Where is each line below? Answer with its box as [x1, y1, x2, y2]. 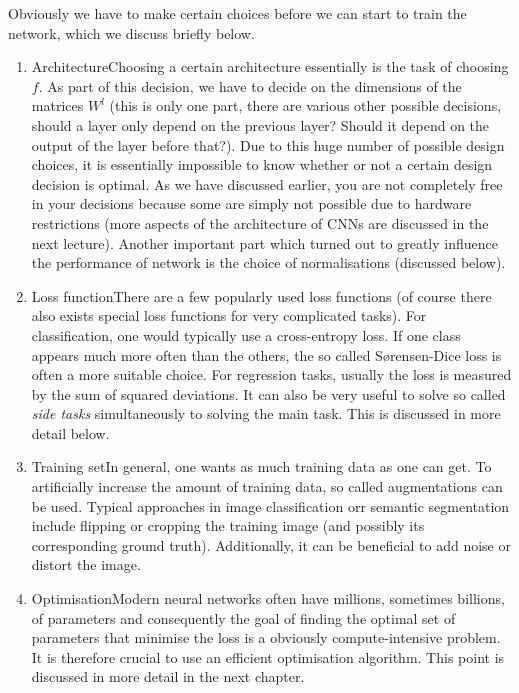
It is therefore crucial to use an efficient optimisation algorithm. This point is [31, 646, 505, 667]
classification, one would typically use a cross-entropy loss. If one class [31, 324, 461, 345]
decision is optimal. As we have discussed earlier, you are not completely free [31, 173, 503, 194]
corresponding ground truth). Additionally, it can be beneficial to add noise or [31, 534, 511, 555]
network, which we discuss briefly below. [8, 22, 255, 43]
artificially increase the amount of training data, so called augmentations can [31, 476, 503, 497]
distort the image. [31, 554, 141, 575]
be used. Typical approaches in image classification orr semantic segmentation [31, 495, 510, 516]
